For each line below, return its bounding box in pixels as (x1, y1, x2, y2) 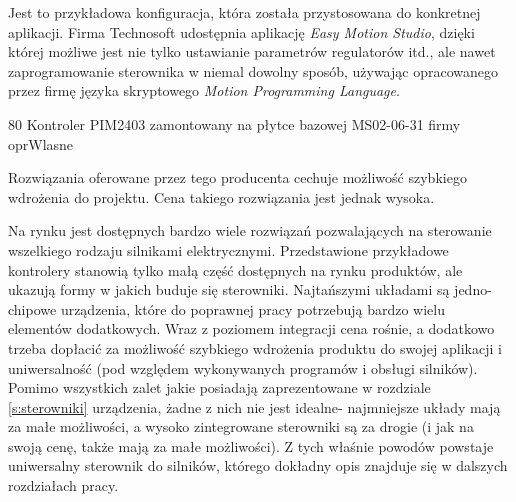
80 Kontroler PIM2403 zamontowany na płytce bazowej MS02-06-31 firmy (8, 113, 461, 134)
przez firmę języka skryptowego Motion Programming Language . (8, 80, 400, 101)
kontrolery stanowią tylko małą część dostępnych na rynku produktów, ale (8, 259, 463, 280)
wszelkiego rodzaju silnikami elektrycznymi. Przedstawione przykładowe (8, 239, 449, 260)
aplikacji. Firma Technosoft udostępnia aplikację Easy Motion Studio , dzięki (8, 21, 475, 42)
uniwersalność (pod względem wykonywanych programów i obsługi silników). (8, 357, 478, 378)
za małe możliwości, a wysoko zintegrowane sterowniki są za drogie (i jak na (8, 416, 474, 437)
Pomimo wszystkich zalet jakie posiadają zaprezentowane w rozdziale (8, 377, 431, 398)
